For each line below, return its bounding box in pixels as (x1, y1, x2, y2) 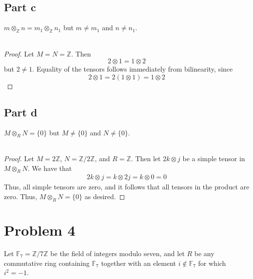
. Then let (131, 153, 161, 163)
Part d (4, 104, 38, 119)
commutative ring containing (4, 258, 90, 268)
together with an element (101, 258, 176, 268)
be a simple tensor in (182, 153, 245, 163)
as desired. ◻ (84, 191, 125, 201)
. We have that (27, 163, 72, 173)
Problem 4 (4, 220, 76, 240)
